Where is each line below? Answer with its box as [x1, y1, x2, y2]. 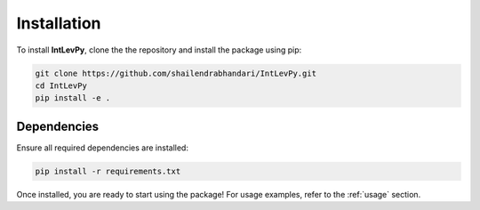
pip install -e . [35, 93, 111, 103]
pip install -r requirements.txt [35, 166, 181, 176]
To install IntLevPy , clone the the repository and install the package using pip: [16, 44, 302, 55]
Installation [16, 13, 101, 33]
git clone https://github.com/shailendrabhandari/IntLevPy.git [35, 68, 317, 78]
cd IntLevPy [35, 80, 88, 91]
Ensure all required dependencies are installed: [16, 142, 188, 153]
